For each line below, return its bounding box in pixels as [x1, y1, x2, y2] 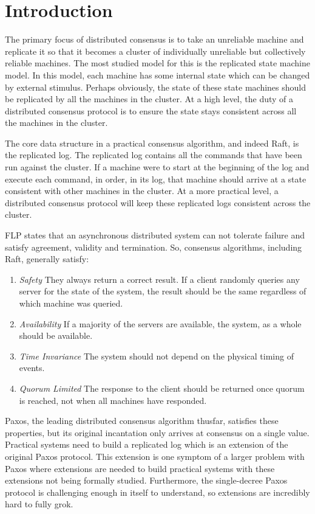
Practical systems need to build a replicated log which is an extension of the [5, 438, 288, 451]
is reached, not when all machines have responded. [19, 394, 207, 406]
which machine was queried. [19, 297, 123, 309]
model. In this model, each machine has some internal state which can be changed [5, 68, 310, 81]
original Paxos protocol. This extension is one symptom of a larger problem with [5, 450, 305, 462]
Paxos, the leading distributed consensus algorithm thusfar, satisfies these [5, 414, 279, 427]
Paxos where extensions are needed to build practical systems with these [5, 462, 275, 474]
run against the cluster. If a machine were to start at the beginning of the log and [5, 161, 310, 173]
